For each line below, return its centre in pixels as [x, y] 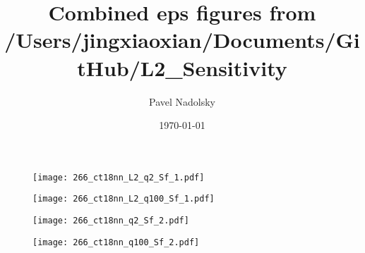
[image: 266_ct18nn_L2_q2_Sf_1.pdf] [119, 177]
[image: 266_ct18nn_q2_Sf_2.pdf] [111, 221]
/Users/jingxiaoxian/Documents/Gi [182, 40]
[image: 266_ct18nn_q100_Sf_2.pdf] [116, 242]
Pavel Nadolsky [182, 101]
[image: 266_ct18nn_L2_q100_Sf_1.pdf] [124, 199]
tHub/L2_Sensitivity [182, 67]
